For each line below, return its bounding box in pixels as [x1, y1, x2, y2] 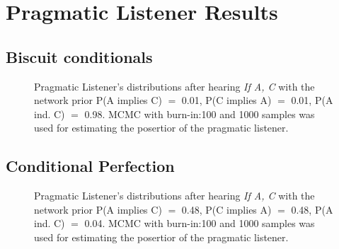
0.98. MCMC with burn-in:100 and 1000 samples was [84, 106, 315, 121]
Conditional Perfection [6, 155, 175, 177]
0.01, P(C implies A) [181, 93, 272, 108]
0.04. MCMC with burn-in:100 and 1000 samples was [84, 216, 315, 231]
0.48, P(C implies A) [181, 202, 272, 216]
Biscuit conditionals [6, 45, 153, 67]
